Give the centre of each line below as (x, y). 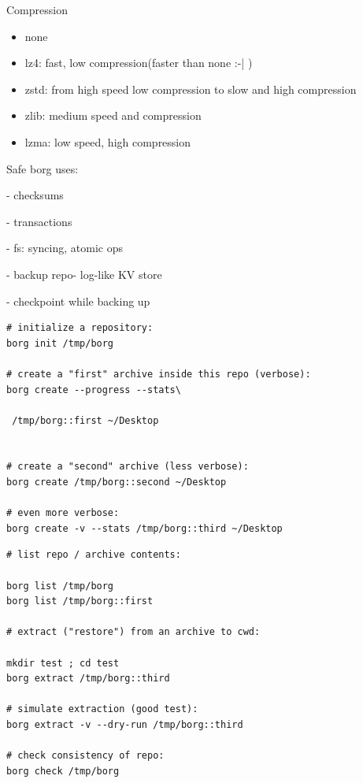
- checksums (35, 195)
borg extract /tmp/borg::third (88, 679)
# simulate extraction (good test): (102, 709)
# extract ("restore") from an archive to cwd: (133, 632)
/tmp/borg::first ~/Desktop (85, 420)
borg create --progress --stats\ (94, 390)
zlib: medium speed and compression (113, 115)
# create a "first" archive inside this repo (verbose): (159, 374)
